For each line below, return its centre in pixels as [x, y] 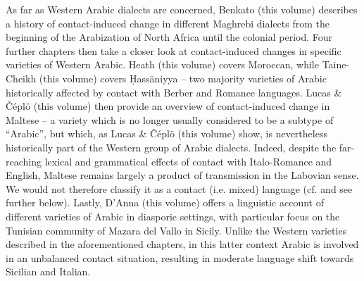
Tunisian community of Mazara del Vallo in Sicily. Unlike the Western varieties [176, 230]
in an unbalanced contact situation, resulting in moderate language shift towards [180, 257]
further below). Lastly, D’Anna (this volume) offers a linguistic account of [165, 202]
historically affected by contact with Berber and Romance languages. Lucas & [174, 92]
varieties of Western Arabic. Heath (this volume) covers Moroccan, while [162, 64]
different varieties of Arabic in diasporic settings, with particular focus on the [173, 216]
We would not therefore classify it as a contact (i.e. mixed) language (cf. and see [179, 188]
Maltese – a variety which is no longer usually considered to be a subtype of [170, 119]
